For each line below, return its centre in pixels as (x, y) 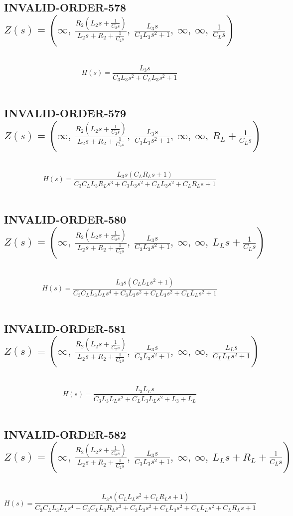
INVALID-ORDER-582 (65, 434)
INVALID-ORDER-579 (65, 113)
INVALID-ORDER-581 (65, 329)
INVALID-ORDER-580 (65, 219)
